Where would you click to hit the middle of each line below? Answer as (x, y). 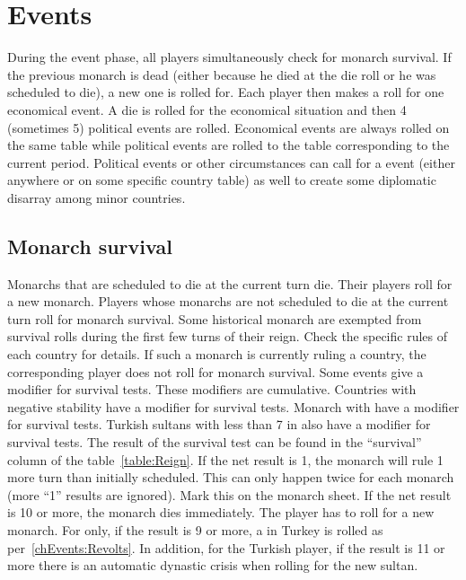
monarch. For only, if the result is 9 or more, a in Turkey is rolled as (195, 529)
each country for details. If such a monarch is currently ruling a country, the (217, 354)
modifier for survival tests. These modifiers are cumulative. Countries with (212, 389)
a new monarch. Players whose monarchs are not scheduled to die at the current (228, 301)
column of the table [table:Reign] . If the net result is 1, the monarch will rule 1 (225, 459)
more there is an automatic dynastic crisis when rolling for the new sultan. (213, 565)
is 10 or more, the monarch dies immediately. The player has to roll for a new (221, 512)
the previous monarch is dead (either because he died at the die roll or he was (222, 74)
